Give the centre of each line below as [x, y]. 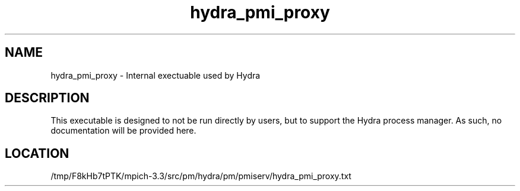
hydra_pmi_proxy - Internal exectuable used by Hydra [156, 75]
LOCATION [37, 153]
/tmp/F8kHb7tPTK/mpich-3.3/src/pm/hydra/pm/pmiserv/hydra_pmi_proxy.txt [201, 176]
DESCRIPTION [47, 98]
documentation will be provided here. [123, 131]
